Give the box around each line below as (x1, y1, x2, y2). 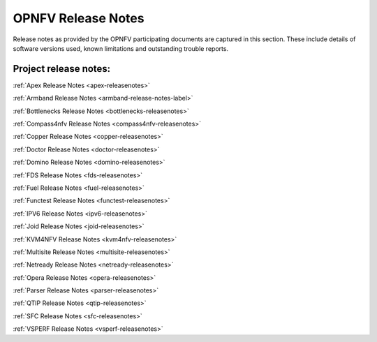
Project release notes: (13, 63, 111, 75)
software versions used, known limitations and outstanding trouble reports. (13, 44, 229, 52)
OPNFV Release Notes (13, 10, 145, 26)
